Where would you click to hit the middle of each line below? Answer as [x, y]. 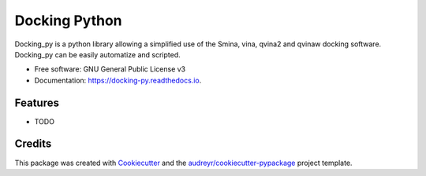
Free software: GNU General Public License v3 [110, 69]
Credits [33, 144]
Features [37, 103]
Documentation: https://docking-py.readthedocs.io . [118, 80]
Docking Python [68, 20]
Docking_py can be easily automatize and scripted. [97, 54]
